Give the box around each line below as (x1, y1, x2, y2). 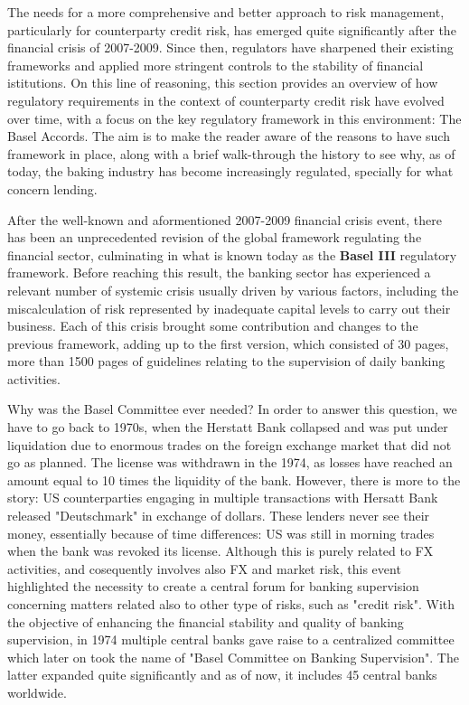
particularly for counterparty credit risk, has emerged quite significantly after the (7, 20, 456, 39)
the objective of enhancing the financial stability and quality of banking (7, 612, 404, 631)
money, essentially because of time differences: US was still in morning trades (7, 523, 435, 542)
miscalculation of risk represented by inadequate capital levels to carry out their (7, 298, 451, 317)
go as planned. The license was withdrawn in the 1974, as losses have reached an (7, 453, 453, 472)
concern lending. (7, 179, 98, 198)
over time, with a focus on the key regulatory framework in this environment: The (7, 108, 462, 127)
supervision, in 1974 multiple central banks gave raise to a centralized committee (7, 630, 455, 649)
